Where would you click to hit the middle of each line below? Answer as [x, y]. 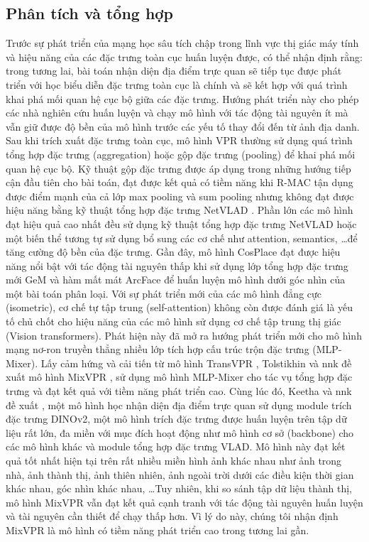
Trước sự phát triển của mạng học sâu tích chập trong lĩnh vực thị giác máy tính [182, 43]
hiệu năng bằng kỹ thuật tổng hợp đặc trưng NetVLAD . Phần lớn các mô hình [180, 210]
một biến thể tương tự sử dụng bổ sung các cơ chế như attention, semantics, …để [182, 238]
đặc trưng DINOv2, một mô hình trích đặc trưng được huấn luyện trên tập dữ [176, 419]
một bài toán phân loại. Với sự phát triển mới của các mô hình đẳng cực [164, 293]
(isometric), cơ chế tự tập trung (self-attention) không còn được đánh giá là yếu [180, 307]
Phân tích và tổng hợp [89, 13]
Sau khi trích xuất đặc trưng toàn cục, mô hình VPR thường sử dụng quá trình [179, 140]
